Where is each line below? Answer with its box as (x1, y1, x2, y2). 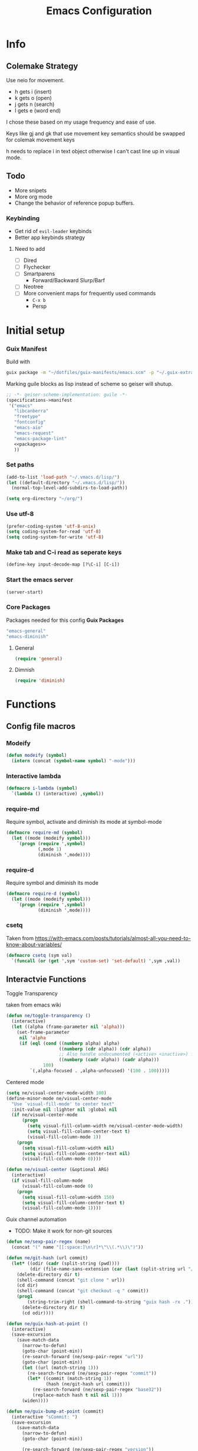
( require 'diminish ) (14, 678, 65, 684)
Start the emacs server (6, 576, 74, 584)
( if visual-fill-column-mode (11, 1178, 83, 1184)
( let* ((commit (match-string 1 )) (27, 1376, 112, 1382)
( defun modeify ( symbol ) (6, 753, 67, 759)
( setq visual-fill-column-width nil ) (21, 1145, 115, 1151)
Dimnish (14, 666, 35, 673)
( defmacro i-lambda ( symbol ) (6, 785, 78, 791)
